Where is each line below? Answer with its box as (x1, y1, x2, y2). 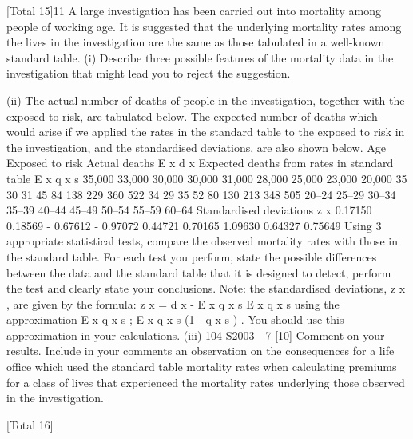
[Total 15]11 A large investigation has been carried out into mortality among (6, 2, 381, 18)
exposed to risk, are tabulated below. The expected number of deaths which (6, 107, 378, 124)
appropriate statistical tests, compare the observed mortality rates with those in (6, 233, 398, 249)
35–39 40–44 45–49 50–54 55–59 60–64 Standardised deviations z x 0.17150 (6, 202, 372, 218)
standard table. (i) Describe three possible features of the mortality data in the (6, 49, 394, 66)
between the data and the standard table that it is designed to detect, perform (6, 264, 391, 281)
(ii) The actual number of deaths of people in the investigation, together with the (6, 91, 405, 108)
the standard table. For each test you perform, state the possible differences (6, 248, 377, 265)
